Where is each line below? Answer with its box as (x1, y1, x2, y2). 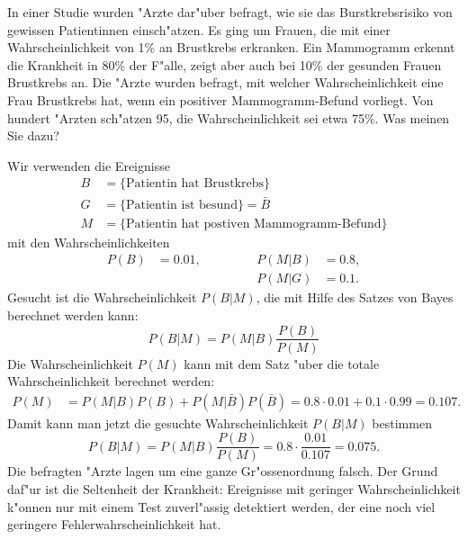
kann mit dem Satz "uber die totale (184, 354, 380, 373)
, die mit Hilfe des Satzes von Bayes (256, 288, 454, 307)
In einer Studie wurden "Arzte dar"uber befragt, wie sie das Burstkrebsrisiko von (7, 3, 453, 21)
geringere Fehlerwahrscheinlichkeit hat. (7, 515, 221, 534)
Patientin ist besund (125, 198, 238, 211)
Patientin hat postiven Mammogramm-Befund (125, 217, 382, 230)
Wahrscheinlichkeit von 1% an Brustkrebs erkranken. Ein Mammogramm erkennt (7, 38, 455, 57)
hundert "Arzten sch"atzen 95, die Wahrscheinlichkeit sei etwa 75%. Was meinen (7, 108, 450, 127)
